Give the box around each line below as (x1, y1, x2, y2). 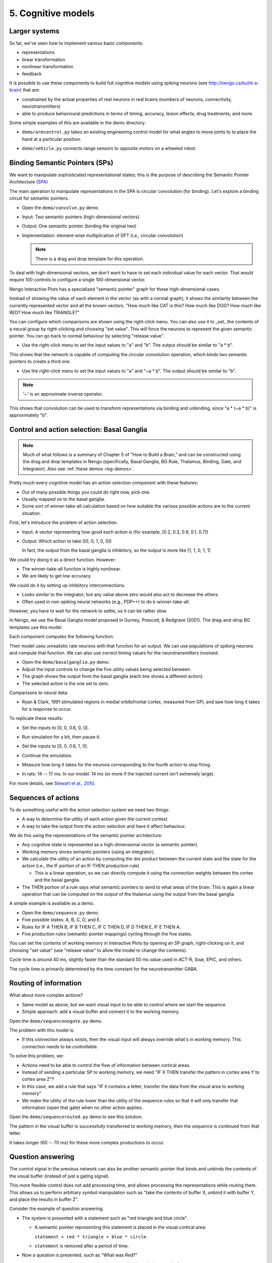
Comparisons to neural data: (9, 690, 69, 696)
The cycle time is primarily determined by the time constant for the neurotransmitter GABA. (9, 965, 198, 972)
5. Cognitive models (9, 8, 95, 19)
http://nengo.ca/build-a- (208, 80, 259, 86)
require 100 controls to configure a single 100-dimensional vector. (9, 277, 146, 283)
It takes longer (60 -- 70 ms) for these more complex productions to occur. (9, 1139, 165, 1145)
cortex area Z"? (22, 1076, 54, 1082)
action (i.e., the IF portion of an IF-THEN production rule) (22, 863, 140, 869)
